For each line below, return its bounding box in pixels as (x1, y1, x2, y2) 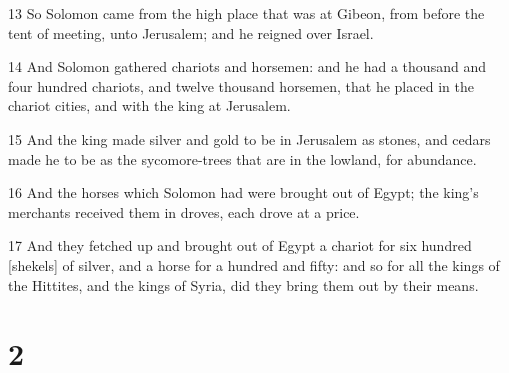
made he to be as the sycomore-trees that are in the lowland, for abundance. (8, 148, 477, 169)
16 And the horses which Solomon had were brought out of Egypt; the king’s (8, 182, 479, 203)
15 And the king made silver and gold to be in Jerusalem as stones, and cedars (8, 128, 491, 149)
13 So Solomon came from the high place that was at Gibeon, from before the (8, 3, 485, 23)
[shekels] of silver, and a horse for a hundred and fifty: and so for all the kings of (8, 254, 500, 275)
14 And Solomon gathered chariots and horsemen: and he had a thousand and (8, 56, 486, 77)
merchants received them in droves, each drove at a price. (8, 201, 360, 222)
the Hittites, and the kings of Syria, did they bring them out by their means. (8, 274, 479, 295)
